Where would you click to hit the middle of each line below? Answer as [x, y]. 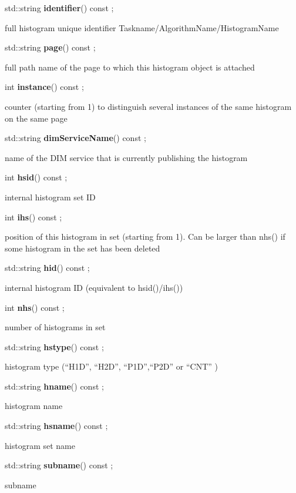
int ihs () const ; [33, 217]
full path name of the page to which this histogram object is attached [130, 67]
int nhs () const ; [35, 307]
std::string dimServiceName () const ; [75, 138]
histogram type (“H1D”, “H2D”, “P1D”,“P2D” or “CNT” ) [111, 366]
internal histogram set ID [50, 197]
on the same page [36, 118]
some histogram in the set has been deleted [83, 248]
